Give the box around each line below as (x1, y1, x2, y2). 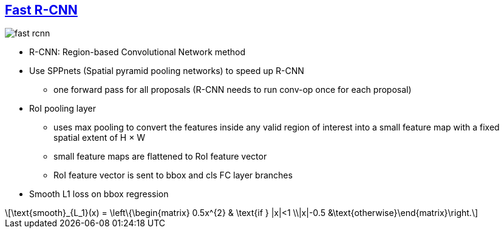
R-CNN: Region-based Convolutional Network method (29, 47, 246, 58)
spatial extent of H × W (53, 132, 146, 143)
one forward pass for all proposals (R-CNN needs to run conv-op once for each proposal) (53, 84, 412, 95)
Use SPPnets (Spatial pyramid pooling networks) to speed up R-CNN (29, 66, 304, 76)
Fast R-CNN (5, 2, 78, 18)
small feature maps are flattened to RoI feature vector (53, 151, 267, 162)
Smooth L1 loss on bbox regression (29, 189, 169, 200)
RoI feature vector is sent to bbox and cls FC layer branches (53, 170, 293, 181)
